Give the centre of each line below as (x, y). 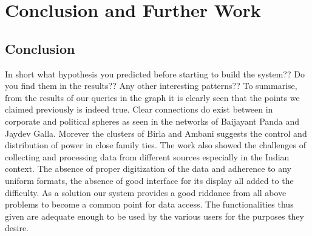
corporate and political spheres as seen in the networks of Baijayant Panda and (152, 121)
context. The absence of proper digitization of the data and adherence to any (148, 169)
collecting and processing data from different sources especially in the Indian (147, 156)
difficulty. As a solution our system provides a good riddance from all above (146, 192)
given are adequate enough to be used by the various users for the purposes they (154, 216)
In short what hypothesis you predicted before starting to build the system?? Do (155, 74)
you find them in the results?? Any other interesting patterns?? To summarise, (151, 86)
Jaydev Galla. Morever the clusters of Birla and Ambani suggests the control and (156, 133)
